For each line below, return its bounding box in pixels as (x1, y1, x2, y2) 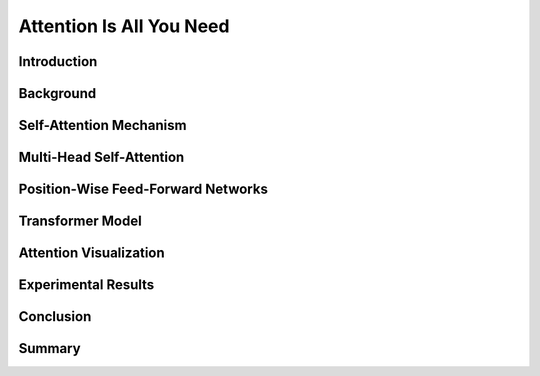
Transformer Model (18, 213, 142, 230)
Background (18, 85, 97, 102)
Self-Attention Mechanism (18, 117, 187, 134)
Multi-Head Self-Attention (18, 149, 185, 166)
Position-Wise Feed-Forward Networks (18, 181, 269, 198)
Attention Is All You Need (18, 15, 230, 37)
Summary (18, 340, 81, 357)
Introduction (18, 53, 98, 70)
